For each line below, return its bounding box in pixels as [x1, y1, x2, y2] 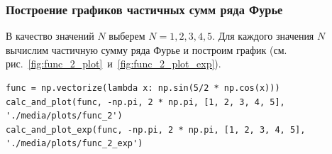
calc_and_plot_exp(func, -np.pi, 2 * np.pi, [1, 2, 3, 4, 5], [6, 124, 306, 135]
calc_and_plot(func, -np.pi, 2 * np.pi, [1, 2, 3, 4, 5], [6, 97, 285, 107]
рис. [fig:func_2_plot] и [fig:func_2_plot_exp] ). [6, 56, 221, 71]
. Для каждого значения [212, 28, 314, 43]
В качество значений [6, 28, 94, 43]
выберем [109, 28, 145, 43]
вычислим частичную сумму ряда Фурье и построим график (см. [6, 42, 287, 57]
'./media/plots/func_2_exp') [6, 138, 143, 149]
